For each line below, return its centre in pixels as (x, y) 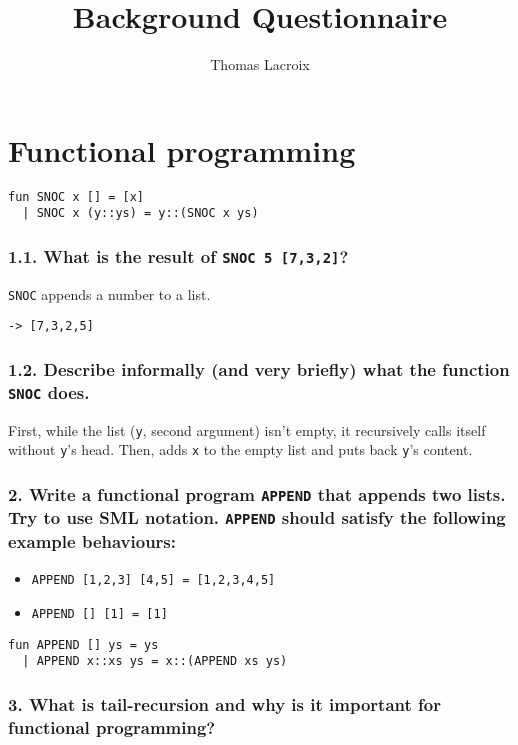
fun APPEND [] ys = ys (83, 644)
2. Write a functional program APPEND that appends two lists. (257, 494)
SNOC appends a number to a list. (109, 293)
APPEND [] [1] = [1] (99, 613)
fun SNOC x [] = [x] (76, 196)
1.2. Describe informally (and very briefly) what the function (259, 368)
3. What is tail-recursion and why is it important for (224, 703)
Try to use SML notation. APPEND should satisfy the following (257, 517)
